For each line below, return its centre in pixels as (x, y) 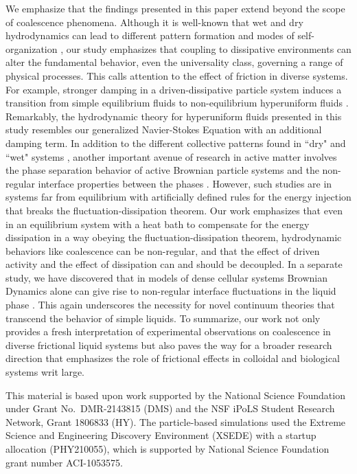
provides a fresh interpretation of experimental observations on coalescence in (168, 331)
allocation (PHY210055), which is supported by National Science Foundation (168, 449)
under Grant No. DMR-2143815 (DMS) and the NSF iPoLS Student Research (170, 408)
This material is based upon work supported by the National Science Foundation (175, 395)
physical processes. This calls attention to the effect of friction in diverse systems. (177, 75)
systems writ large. (45, 372)
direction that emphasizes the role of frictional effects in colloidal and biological (173, 358)
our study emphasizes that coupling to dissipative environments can (209, 48)
